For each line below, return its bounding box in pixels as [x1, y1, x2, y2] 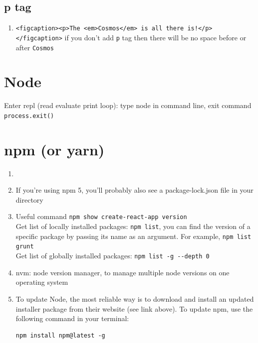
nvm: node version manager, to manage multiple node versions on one [15, 267, 230, 277]
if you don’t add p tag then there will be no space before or [64, 32, 247, 42]
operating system [15, 277, 68, 287]
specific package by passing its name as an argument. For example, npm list [15, 230, 252, 241]
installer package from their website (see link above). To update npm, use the [15, 303, 253, 314]
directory [15, 194, 43, 205]
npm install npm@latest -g [15, 332, 105, 339]
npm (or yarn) [4, 139, 105, 159]
